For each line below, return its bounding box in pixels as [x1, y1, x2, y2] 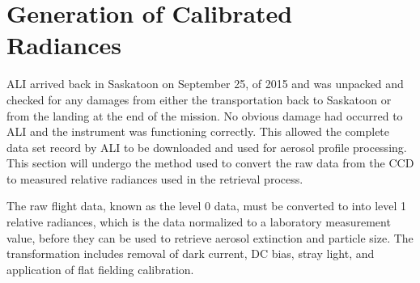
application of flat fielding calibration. [6, 260, 194, 277]
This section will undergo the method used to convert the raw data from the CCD [6, 154, 414, 171]
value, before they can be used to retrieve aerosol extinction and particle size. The [6, 229, 414, 246]
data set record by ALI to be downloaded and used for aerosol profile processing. [6, 138, 407, 155]
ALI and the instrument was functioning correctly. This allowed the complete [6, 123, 390, 140]
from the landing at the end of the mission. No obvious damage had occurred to [6, 107, 403, 124]
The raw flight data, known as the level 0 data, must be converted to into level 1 [6, 197, 407, 214]
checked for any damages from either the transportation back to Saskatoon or [6, 91, 392, 108]
